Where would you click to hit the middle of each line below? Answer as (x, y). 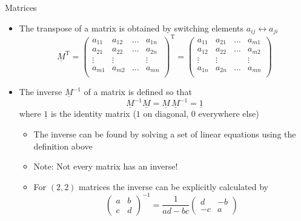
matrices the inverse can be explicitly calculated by (174, 186)
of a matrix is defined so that (138, 92)
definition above (63, 146)
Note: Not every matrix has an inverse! (106, 166)
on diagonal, (166, 114)
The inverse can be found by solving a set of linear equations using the (165, 134)
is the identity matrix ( (93, 114)
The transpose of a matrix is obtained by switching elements (131, 28)
